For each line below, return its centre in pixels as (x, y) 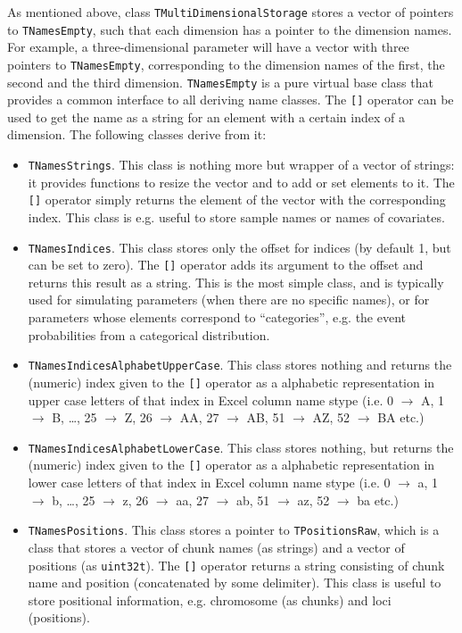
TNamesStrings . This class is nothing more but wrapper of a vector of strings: (241, 165)
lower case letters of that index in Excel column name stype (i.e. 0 (209, 483)
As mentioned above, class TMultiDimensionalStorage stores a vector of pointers (231, 12)
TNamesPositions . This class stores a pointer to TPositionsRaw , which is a (234, 530)
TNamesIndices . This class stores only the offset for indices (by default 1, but (239, 247)
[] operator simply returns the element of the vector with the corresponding (237, 200)
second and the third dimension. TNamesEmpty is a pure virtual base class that (220, 82)
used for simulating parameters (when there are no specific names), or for (229, 300)
